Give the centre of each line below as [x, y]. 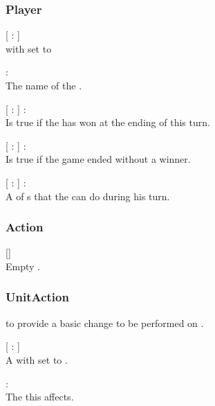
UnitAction [37, 297]
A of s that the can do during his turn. [88, 196]
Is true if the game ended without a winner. [98, 159]
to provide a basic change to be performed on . [105, 323]
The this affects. [40, 397]
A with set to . [37, 359]
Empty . [23, 266]
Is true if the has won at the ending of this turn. [108, 122]
